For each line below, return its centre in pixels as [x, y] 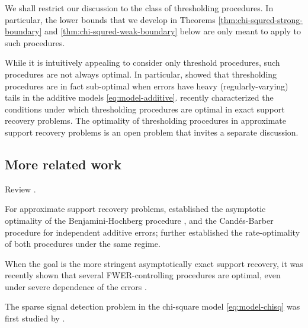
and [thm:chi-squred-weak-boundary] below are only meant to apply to [173, 31]
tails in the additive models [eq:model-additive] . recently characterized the [139, 97]
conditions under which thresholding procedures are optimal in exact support [145, 109]
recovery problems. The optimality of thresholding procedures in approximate [145, 120]
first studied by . [35, 318]
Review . [20, 189]
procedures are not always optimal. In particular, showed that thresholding [141, 74]
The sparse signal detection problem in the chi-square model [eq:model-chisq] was [153, 306]
